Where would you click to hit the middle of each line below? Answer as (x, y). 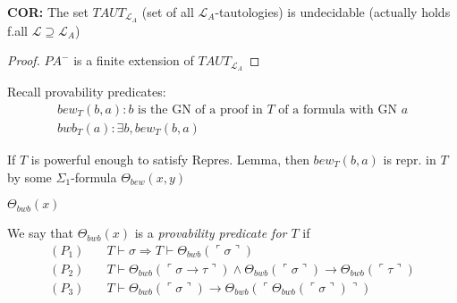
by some (30, 177)
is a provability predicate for (211, 233)
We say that (40, 233)
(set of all (168, 12)
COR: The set (48, 12)
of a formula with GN (338, 109)
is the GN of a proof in (200, 109)
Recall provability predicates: (87, 92)
